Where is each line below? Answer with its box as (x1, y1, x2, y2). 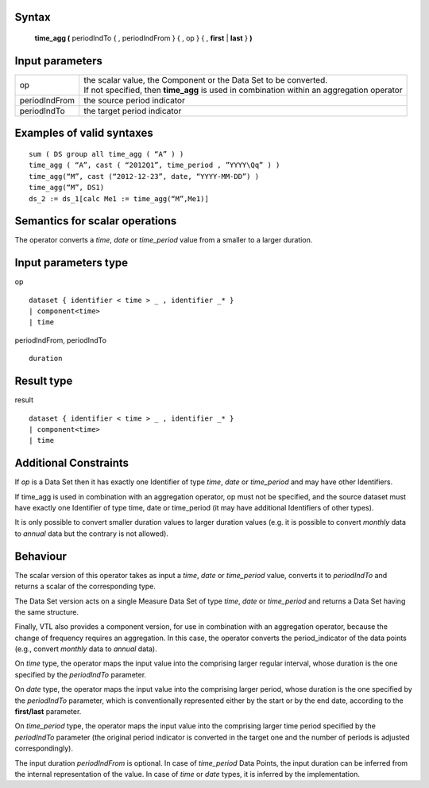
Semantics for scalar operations (14, 215, 177, 228)
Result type (14, 375, 73, 388)
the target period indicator (83, 105, 182, 116)
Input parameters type (14, 256, 129, 270)
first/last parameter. (14, 707, 82, 716)
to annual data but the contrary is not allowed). (14, 529, 168, 538)
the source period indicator (83, 95, 186, 106)
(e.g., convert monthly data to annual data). (14, 644, 158, 654)
